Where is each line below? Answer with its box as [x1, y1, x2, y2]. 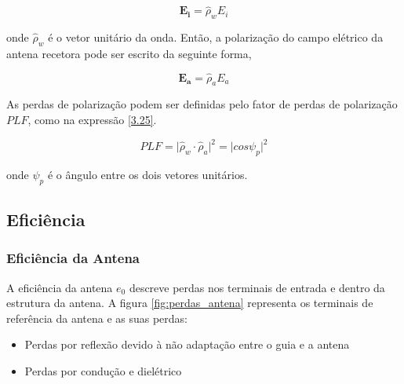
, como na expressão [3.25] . [27, 112, 157, 128]
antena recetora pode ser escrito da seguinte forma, [6, 45, 252, 61]
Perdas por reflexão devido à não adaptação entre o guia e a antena [24, 336, 350, 353]
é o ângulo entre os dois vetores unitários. [47, 166, 248, 182]
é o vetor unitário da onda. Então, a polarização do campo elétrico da [48, 29, 384, 46]
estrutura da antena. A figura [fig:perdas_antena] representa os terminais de [6, 294, 373, 311]
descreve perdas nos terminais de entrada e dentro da [129, 279, 385, 295]
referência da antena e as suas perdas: [6, 309, 188, 326]
